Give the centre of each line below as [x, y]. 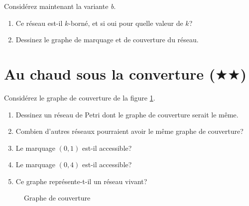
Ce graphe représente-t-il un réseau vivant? [81, 181]
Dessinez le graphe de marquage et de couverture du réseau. [107, 40]
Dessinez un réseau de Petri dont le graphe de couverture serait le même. [127, 114]
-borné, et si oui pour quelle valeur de [126, 23]
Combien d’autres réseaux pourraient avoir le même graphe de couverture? [129, 131]
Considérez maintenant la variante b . [60, 6]
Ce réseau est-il [39, 23]
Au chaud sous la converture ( [110, 73]
